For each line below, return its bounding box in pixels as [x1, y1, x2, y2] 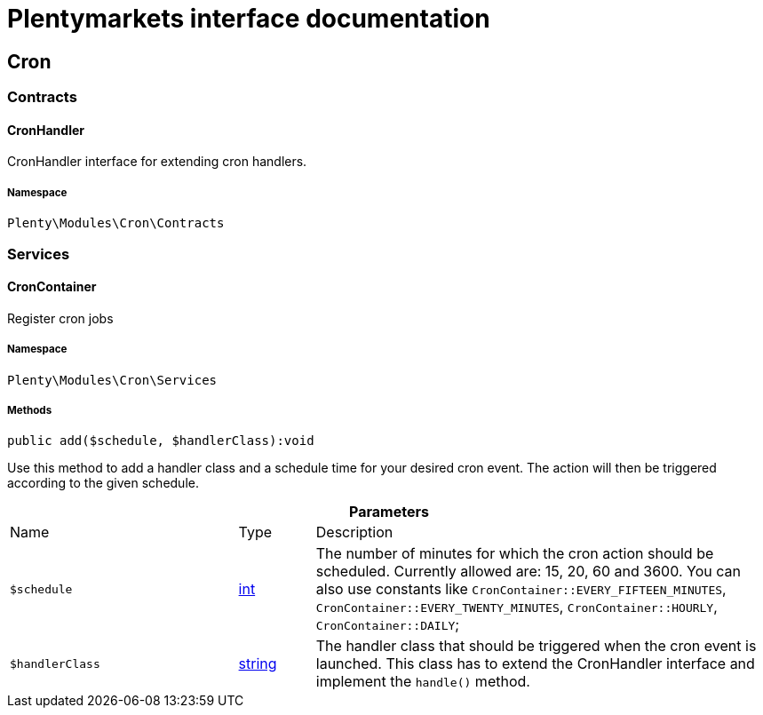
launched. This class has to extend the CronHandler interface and [315, 655, 755, 673]
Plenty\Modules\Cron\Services [7, 372, 218, 387]
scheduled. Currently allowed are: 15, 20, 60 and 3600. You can [315, 562, 741, 581]
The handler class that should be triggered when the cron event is [315, 637, 757, 655]
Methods [7, 403, 52, 417]
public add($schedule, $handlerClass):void [7, 433, 314, 449]
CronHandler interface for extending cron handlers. [7, 154, 307, 170]
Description [315, 523, 393, 542]
